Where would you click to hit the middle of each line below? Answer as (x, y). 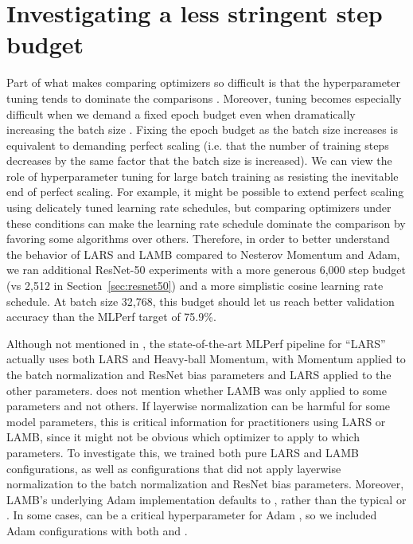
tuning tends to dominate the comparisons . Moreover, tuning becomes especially (204, 98)
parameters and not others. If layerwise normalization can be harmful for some (199, 406)
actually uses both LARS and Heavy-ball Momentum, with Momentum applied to (206, 359)
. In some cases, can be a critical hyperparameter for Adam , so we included (192, 515)
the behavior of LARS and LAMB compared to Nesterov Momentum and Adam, (203, 254)
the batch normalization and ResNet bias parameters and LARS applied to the (199, 374)
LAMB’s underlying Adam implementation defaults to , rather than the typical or (206, 499)
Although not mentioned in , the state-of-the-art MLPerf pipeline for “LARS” (196, 343)
